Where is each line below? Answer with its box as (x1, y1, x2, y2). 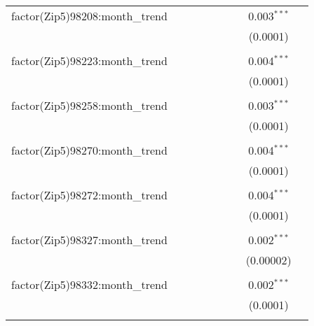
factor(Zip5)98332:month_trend (11, 276, 168, 292)
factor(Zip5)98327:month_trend (11, 232, 168, 248)
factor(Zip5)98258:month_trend (11, 97, 168, 113)
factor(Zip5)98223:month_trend (11, 52, 168, 69)
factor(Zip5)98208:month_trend (11, 8, 168, 24)
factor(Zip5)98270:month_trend (11, 142, 168, 158)
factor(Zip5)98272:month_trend (11, 187, 168, 203)
